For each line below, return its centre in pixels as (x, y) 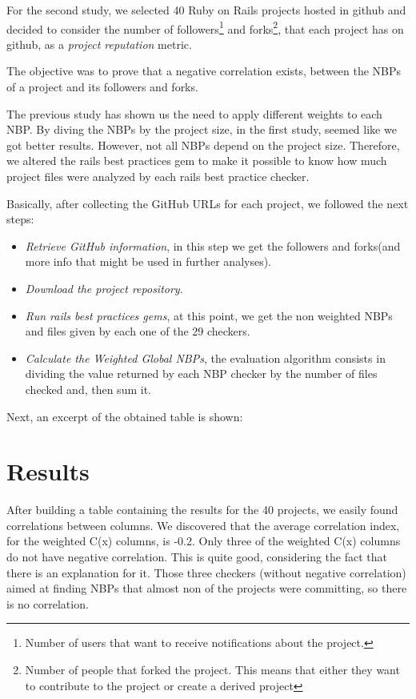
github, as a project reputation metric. (99, 44)
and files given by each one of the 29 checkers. (138, 331)
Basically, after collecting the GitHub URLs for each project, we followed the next (208, 203)
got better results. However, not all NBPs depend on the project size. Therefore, (203, 145)
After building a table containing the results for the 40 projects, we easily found (202, 510)
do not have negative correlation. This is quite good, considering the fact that (197, 557)
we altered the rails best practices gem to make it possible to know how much (197, 161)
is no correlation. (48, 603)
